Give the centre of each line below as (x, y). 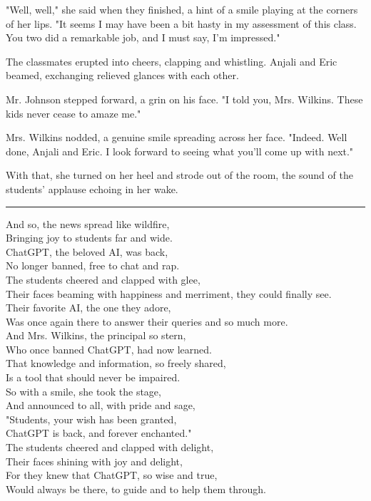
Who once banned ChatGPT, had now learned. (109, 349)
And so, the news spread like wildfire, (88, 223)
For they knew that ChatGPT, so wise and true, (112, 475)
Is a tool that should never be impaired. (93, 377)
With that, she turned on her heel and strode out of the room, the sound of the (179, 175)
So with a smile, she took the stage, (83, 391)
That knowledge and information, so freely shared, (116, 363)
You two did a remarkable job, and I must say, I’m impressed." (143, 37)
